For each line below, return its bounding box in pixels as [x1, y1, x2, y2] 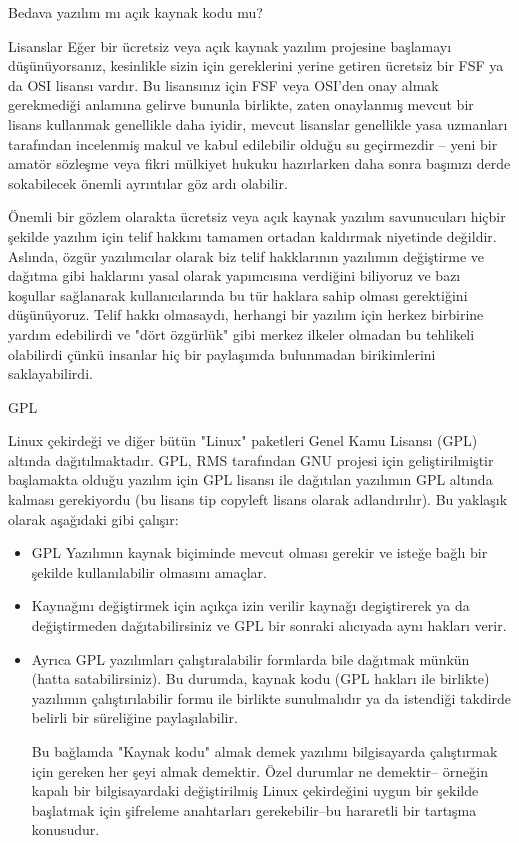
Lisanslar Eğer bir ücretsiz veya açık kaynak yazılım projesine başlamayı [8, 35, 452, 56]
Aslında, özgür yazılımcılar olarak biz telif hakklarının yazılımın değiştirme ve [8, 245, 484, 266]
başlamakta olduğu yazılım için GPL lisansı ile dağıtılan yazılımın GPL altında [8, 469, 493, 490]
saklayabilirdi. [8, 363, 93, 384]
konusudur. [31, 819, 100, 840]
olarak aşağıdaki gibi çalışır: [8, 508, 179, 529]
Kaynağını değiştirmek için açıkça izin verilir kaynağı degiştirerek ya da [31, 595, 470, 616]
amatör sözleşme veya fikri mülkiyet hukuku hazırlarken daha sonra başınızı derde [8, 153, 511, 174]
